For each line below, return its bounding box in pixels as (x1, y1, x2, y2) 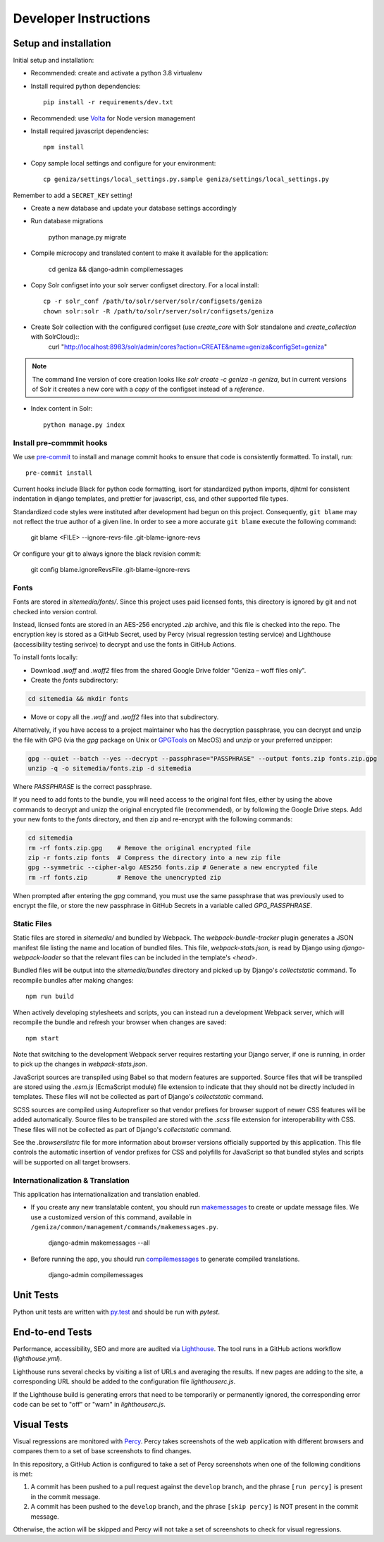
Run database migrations (30, 217, 104, 225)
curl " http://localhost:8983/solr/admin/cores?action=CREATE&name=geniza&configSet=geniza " (48, 342, 328, 351)
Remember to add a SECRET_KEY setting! (13, 191, 133, 199)
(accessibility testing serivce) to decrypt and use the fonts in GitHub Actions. (13, 640, 236, 648)
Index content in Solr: (30, 404, 93, 413)
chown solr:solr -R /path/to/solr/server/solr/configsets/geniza (43, 307, 274, 315)
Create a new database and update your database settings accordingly (30, 204, 237, 212)
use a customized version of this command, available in (30, 1212, 192, 1221)
